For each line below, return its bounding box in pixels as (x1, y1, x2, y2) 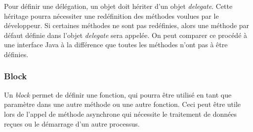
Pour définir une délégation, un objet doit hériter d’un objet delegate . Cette (4, 1, 233, 11)
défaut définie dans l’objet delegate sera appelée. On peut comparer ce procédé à (4, 30, 248, 40)
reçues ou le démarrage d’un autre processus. (4, 118, 140, 129)
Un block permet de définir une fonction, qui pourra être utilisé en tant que (4, 89, 232, 99)
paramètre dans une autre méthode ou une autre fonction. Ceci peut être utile (4, 99, 241, 109)
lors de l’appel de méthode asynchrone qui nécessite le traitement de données (4, 108, 237, 119)
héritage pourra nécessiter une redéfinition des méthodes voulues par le (4, 10, 219, 21)
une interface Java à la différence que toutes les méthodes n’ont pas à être (4, 39, 228, 50)
